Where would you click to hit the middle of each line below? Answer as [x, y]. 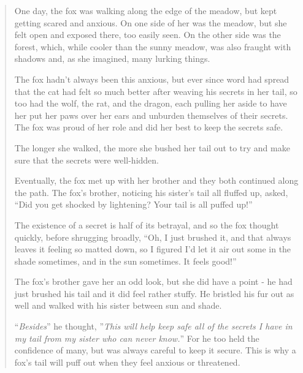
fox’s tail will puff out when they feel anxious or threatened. [127, 362]
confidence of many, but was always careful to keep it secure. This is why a [155, 350]
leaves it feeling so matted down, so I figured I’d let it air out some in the [153, 249]
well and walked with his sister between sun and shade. [118, 305]
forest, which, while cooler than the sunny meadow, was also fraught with [153, 46]
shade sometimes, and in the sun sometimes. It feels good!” [125, 261]
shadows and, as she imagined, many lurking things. [112, 58]
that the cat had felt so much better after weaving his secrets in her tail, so [156, 91]
